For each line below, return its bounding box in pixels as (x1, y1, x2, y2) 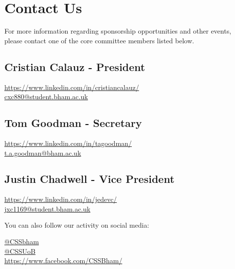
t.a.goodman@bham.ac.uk (4, 147, 81, 158)
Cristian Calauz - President (4, 59, 145, 74)
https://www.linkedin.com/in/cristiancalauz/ (4, 82, 139, 92)
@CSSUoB (4, 246, 36, 256)
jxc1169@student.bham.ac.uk (4, 203, 90, 214)
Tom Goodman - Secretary (4, 115, 142, 130)
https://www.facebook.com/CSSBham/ (4, 255, 123, 266)
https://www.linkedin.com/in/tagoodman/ (4, 138, 132, 148)
